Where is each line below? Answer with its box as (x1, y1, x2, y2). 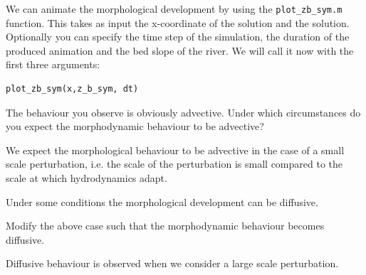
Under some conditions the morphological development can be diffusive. (6, 194, 318, 209)
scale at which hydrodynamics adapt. (6, 171, 167, 185)
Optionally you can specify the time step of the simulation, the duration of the (6, 29, 350, 44)
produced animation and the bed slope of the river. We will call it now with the (6, 43, 354, 58)
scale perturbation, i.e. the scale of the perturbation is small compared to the (6, 156, 343, 171)
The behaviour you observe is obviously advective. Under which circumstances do (6, 104, 361, 119)
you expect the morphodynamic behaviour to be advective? (6, 119, 264, 134)
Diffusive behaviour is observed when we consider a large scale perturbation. (6, 256, 339, 271)
